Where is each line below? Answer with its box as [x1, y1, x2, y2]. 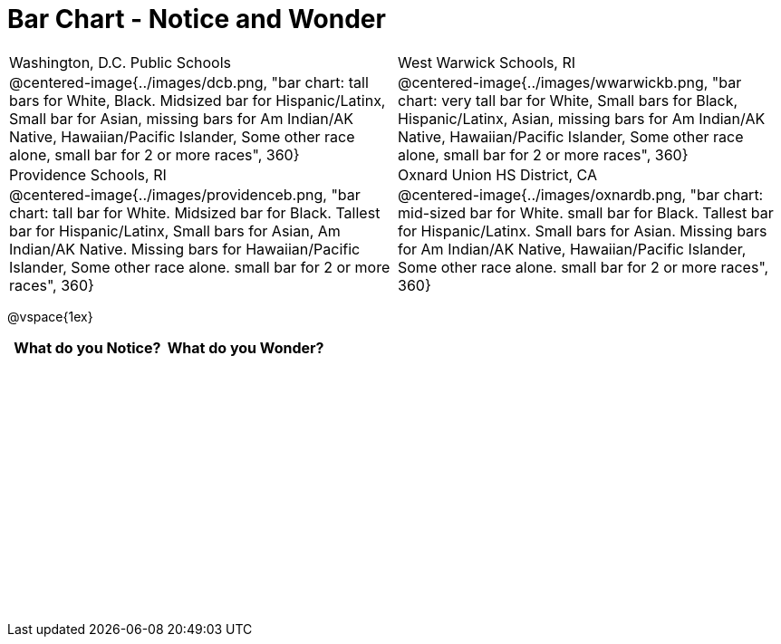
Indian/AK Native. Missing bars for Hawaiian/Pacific [9, 239, 361, 258]
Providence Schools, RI [9, 165, 167, 184]
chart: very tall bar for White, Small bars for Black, [398, 91, 738, 110]
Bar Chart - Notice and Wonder [7, 4, 386, 34]
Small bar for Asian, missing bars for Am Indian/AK [9, 109, 353, 128]
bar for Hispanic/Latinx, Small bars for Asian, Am [9, 221, 341, 240]
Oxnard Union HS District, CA [398, 165, 597, 184]
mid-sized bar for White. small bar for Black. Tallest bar [398, 203, 774, 222]
